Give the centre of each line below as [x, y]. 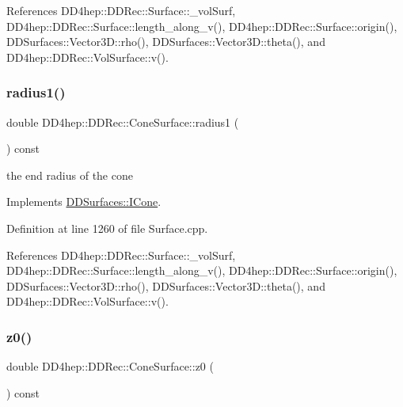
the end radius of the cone [70, 175]
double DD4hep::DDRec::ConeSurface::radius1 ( [123, 122]
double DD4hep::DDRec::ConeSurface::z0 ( [110, 366]
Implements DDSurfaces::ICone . [84, 202]
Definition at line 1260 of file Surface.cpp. [107, 228]
